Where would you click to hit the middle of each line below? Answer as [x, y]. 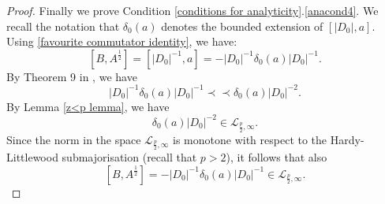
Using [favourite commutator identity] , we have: [122, 41]
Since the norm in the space [74, 139]
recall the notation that [63, 26]
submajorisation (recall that [129, 157]
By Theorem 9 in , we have [72, 76]
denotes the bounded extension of [242, 26]
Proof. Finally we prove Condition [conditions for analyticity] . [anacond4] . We [192, 10]
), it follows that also [277, 157]
